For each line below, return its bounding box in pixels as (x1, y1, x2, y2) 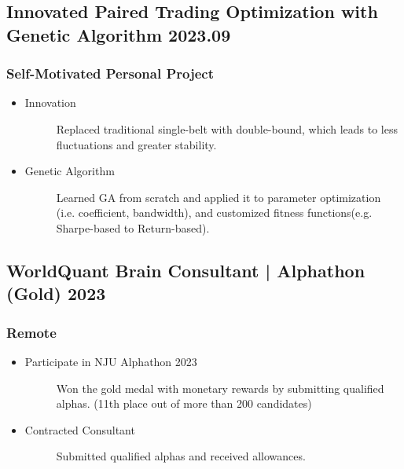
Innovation (24, 94, 76, 111)
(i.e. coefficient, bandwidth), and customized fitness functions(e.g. (56, 204, 373, 221)
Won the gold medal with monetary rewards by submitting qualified (56, 379, 384, 396)
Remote (6, 322, 57, 342)
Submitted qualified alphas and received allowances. (56, 448, 306, 464)
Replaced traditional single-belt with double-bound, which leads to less (56, 120, 398, 137)
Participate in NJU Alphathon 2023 (24, 353, 197, 369)
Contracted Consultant (24, 421, 135, 438)
